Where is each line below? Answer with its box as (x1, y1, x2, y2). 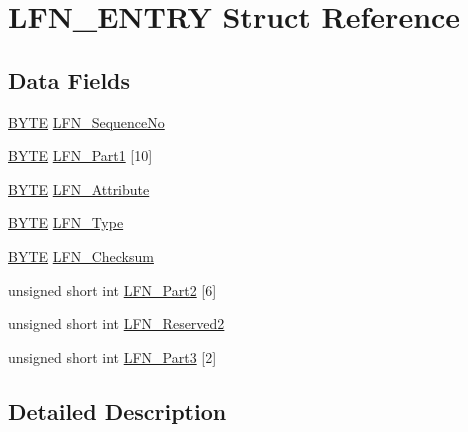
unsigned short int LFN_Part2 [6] (8, 279, 217, 300)
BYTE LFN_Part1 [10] (8, 145, 153, 166)
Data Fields (8, 64, 131, 95)
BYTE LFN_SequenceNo (8, 111, 165, 132)
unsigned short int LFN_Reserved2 (8, 313, 225, 334)
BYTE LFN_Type (8, 212, 124, 233)
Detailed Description (8, 395, 227, 426)
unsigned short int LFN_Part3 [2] (8, 346, 217, 367)
